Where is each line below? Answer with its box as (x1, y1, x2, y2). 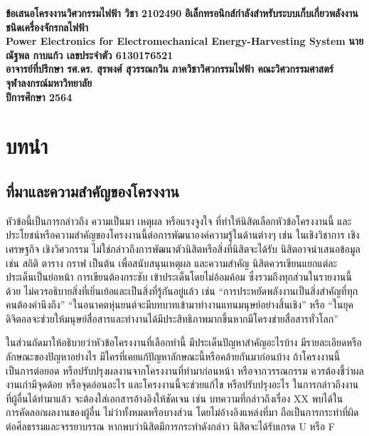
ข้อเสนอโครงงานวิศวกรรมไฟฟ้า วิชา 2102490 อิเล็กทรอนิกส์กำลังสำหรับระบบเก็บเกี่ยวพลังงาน (6, 6, 358, 20)
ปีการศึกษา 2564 (6, 89, 73, 104)
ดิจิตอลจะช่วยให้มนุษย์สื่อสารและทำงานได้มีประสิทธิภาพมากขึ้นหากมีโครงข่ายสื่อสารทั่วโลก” (6, 311, 338, 326)
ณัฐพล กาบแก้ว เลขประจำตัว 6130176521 (6, 47, 173, 62)
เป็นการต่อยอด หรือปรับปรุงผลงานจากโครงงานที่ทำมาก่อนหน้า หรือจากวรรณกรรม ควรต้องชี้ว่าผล (6, 363, 364, 378)
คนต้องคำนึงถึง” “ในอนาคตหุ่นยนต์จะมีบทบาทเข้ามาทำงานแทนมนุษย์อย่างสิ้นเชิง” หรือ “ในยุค (6, 297, 353, 312)
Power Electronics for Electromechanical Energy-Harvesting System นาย (6, 33, 364, 48)
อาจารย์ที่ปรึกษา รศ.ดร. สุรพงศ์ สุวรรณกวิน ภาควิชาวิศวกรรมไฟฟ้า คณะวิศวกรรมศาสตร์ (6, 61, 333, 76)
